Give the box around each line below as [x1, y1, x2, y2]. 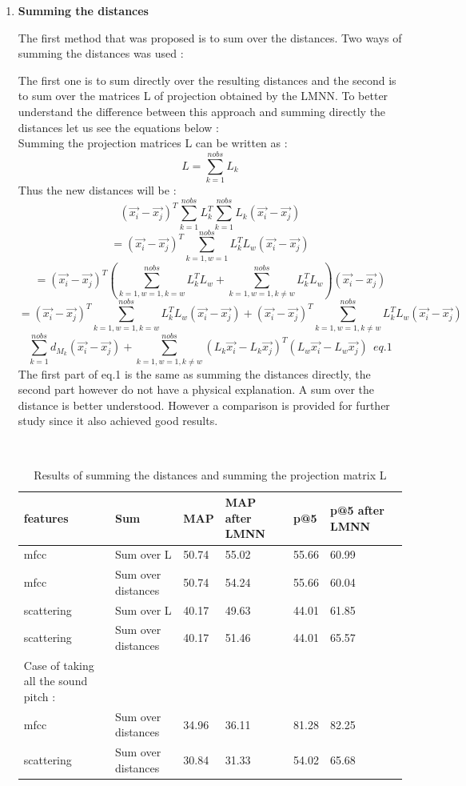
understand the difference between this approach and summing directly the [18, 102, 386, 119]
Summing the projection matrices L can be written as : [18, 134, 288, 151]
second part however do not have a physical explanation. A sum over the [18, 381, 375, 398]
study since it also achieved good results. [18, 412, 218, 429]
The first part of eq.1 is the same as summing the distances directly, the [18, 365, 371, 382]
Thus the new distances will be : [18, 181, 177, 198]
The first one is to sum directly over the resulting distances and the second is [18, 71, 396, 88]
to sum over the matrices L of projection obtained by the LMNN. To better [18, 87, 388, 104]
